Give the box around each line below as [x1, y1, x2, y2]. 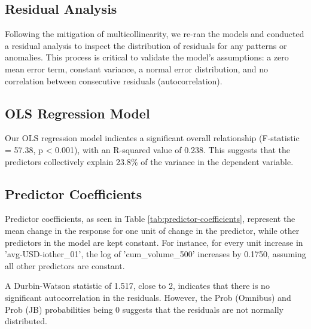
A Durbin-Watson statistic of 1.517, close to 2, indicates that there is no [5, 279, 270, 292]
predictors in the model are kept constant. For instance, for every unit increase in [5, 236, 303, 248]
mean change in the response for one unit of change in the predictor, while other [5, 224, 300, 236]
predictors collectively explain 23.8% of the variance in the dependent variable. [5, 155, 294, 167]
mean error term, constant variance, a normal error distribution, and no [5, 62, 269, 75]
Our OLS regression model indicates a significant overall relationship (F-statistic [5, 132, 300, 144]
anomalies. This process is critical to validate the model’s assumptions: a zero [5, 51, 289, 63]
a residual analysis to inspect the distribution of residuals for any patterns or [5, 39, 287, 51]
